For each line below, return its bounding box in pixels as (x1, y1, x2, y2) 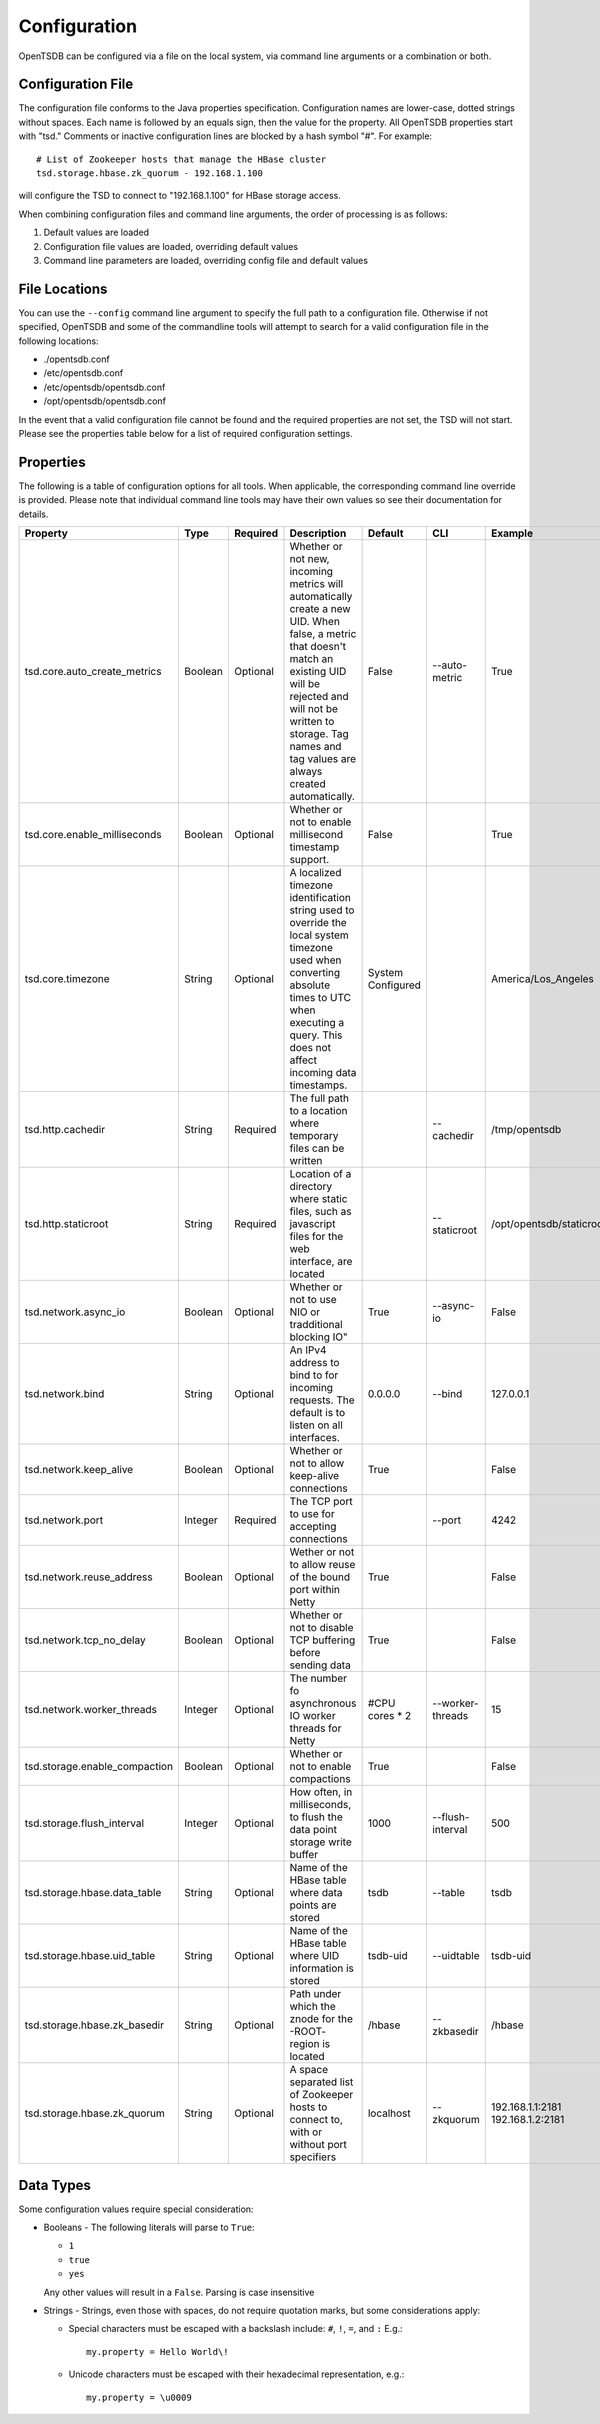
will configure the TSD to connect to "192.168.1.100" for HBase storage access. (18, 190, 342, 202)
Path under (289, 1987, 342, 2001)
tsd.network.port (24, 1513, 104, 1527)
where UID (289, 1949, 340, 1963)
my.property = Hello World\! (86, 2346, 229, 2357)
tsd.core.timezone (24, 972, 110, 986)
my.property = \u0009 (86, 2391, 192, 2403)
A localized (289, 866, 342, 880)
